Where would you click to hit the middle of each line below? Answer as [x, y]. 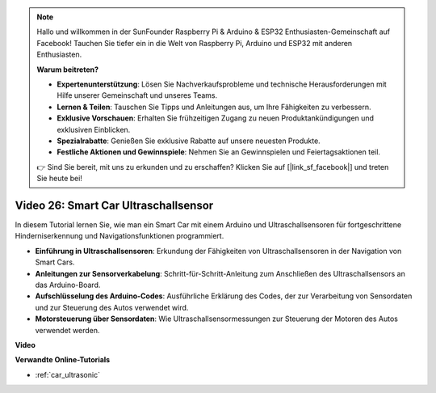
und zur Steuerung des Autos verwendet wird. [112, 307]
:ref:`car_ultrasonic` [68, 374]
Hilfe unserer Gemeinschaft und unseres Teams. [137, 95]
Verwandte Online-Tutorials [63, 360]
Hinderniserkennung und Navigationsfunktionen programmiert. [119, 236]
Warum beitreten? [68, 70]
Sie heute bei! [59, 179]
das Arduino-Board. [68, 285]
